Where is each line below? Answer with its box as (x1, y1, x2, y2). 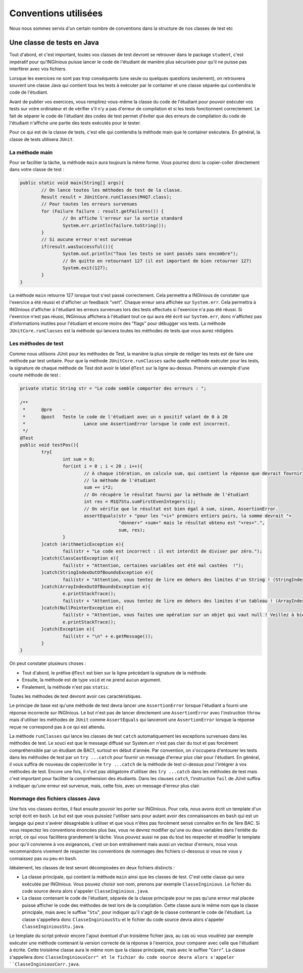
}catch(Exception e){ (41, 626, 95, 632)
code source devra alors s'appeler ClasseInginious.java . (22, 888, 149, 894)
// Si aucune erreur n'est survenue (41, 237, 132, 242)
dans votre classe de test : (9, 166, 65, 173)
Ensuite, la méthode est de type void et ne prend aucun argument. (22, 677, 162, 683)
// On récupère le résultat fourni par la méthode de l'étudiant (83, 491, 249, 497)
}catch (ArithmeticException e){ (41, 541, 124, 547)
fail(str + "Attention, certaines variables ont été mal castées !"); (62, 562, 244, 568)
